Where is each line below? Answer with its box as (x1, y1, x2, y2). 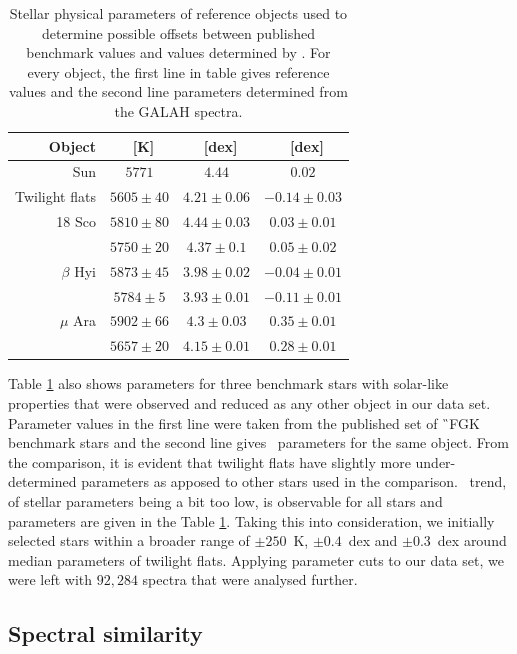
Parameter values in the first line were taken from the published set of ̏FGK (8, 412, 480, 433)
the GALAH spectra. (114, 100, 243, 121)
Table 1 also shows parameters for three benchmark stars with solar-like (8, 373, 449, 394)
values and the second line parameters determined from (9, 81, 348, 102)
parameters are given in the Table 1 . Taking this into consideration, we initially (8, 510, 495, 531)
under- (415, 451, 456, 472)
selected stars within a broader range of (8, 530, 250, 551)
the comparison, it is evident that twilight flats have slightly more (8, 451, 411, 472)
